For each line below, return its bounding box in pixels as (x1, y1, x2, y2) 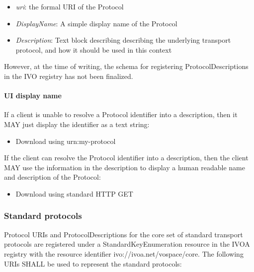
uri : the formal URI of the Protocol (15, 1, 124, 11)
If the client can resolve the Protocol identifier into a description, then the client (4, 152, 249, 163)
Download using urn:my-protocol (15, 136, 116, 146)
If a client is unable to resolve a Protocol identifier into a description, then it (4, 109, 238, 120)
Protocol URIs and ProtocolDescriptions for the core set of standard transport (4, 229, 243, 239)
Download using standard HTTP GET (15, 188, 133, 199)
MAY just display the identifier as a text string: (4, 119, 150, 129)
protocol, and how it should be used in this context (15, 44, 172, 55)
